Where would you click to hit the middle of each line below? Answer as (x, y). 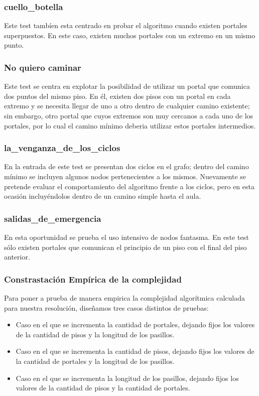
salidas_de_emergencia (53, 218)
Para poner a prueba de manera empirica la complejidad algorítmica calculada (124, 298)
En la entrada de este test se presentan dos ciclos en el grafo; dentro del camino (126, 166)
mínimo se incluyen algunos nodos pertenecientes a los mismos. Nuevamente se (125, 176)
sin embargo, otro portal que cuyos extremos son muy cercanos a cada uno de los (129, 115)
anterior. (17, 257)
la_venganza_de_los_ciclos (62, 148)
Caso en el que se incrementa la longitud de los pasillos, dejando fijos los (127, 378)
